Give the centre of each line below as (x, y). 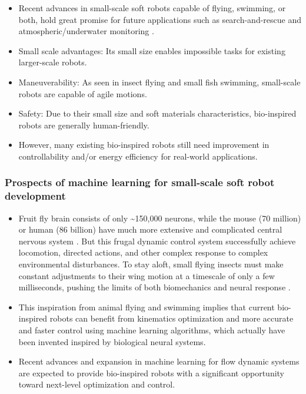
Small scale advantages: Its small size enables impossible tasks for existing (152, 50)
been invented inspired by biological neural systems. (112, 341)
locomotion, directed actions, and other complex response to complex (143, 252)
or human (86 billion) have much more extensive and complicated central (150, 229)
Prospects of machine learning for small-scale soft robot (140, 182)
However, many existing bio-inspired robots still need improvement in (144, 145)
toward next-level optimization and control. (97, 384)
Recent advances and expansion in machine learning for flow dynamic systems (159, 361)
